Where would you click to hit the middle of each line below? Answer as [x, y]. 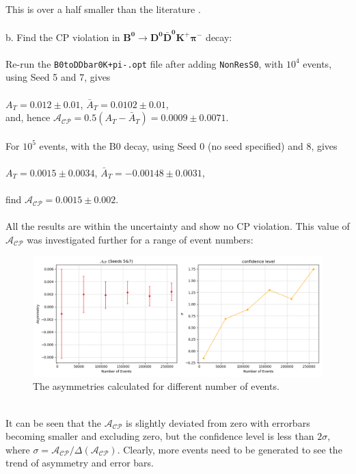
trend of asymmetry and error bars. [80, 463]
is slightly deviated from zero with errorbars [218, 422]
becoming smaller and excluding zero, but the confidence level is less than [160, 436]
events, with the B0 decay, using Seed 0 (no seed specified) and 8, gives [188, 145]
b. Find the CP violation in [63, 37]
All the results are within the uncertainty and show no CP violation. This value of [178, 226]
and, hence [28, 117]
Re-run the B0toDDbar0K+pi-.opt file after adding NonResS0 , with [145, 63]
